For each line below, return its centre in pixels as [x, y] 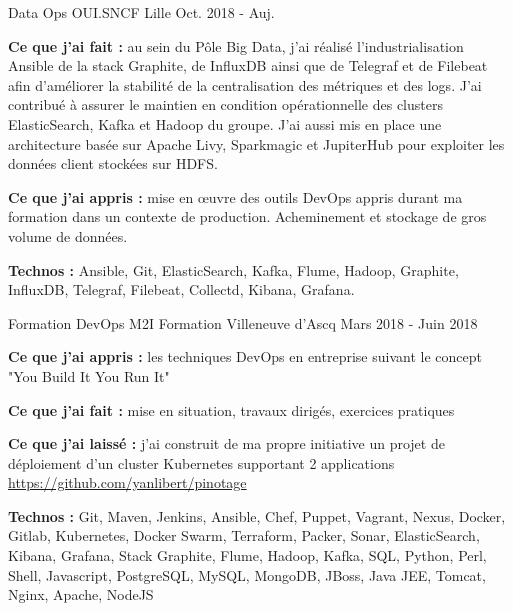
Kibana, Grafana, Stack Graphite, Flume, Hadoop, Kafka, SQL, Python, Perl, [247, 555]
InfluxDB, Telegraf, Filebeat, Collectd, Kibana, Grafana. [181, 289]
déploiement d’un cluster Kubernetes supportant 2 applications [201, 462]
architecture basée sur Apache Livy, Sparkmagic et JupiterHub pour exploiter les [256, 143]
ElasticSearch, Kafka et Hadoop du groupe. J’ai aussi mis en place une [225, 123]
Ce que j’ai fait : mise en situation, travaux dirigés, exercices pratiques [231, 409]
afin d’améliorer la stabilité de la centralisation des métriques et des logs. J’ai [245, 84]
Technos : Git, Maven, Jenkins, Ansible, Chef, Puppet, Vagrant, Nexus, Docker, [257, 515]
